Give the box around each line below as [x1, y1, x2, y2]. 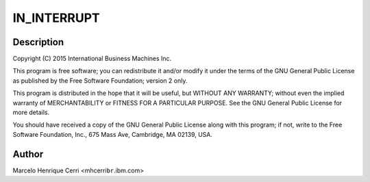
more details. [12, 108, 50, 116]
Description [12, 36, 64, 48]
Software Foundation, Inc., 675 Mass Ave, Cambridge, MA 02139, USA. [12, 130, 212, 138]
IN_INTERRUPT [12, 10, 100, 25]
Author [12, 148, 44, 160]
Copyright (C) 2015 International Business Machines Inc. [12, 55, 172, 63]
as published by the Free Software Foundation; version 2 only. [12, 76, 188, 85]
